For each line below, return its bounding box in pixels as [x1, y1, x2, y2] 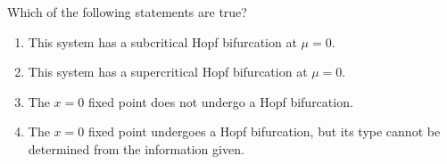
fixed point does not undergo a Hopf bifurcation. [87, 92, 353, 111]
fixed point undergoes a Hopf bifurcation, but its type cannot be [87, 122, 441, 141]
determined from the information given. [28, 139, 244, 158]
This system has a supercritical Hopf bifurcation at [28, 62, 308, 81]
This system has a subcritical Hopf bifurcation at [28, 32, 297, 51]
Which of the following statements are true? [7, 3, 247, 20]
